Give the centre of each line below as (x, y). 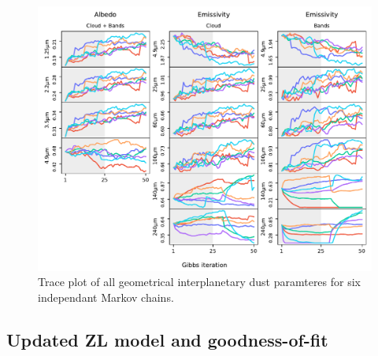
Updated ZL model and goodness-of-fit (167, 339)
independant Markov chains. (106, 297)
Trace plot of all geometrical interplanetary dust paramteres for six (200, 282)
